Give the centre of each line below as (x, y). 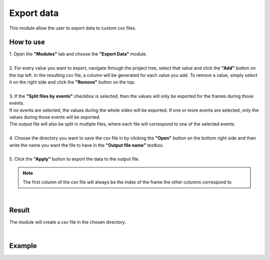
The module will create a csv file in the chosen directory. (67, 222)
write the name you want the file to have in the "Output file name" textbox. (87, 145)
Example (23, 246)
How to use (27, 42)
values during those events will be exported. (55, 117)
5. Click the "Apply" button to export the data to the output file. (74, 159)
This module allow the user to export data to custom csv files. (73, 28)
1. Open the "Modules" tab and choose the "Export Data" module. (78, 54)
